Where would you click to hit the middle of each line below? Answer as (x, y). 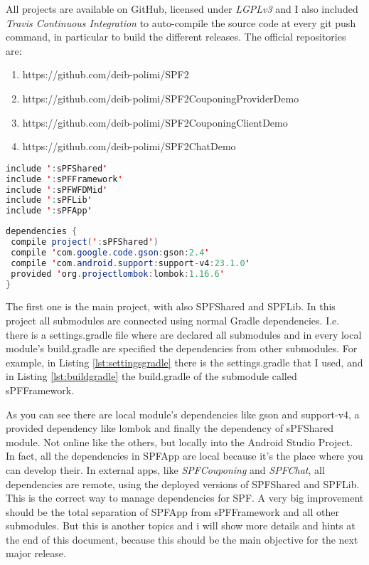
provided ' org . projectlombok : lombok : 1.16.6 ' (118, 274)
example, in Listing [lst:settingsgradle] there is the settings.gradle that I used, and (184, 362)
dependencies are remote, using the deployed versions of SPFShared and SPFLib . (183, 484)
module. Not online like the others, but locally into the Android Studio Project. (180, 442)
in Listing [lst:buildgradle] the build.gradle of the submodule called (151, 376)
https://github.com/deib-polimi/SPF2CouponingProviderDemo (161, 98)
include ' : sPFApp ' (49, 211)
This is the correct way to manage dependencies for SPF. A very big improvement (185, 498)
